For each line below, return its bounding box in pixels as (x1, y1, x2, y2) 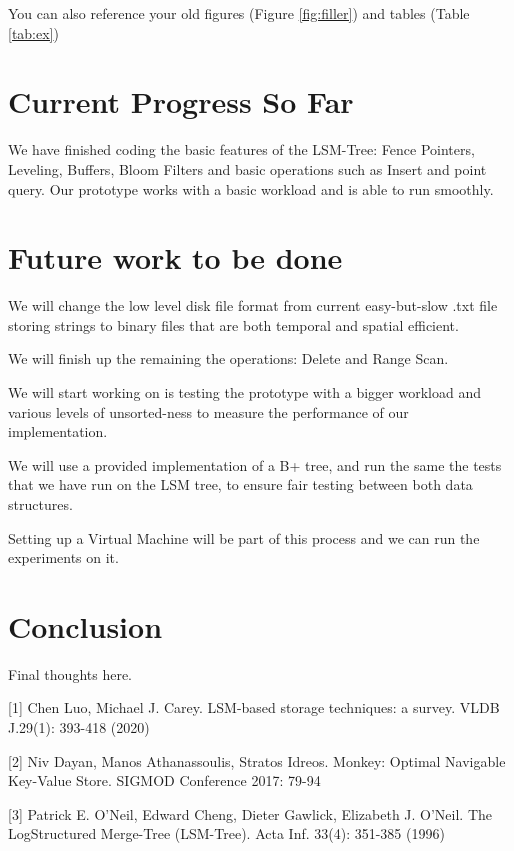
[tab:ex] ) (8, 22, 59, 43)
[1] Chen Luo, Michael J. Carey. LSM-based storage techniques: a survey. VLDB (8, 697, 500, 718)
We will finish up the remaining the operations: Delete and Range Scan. (8, 348, 449, 369)
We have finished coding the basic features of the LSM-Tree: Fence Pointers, (8, 139, 475, 160)
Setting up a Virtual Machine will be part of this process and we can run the (8, 527, 480, 548)
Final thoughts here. (8, 663, 132, 684)
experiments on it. (8, 547, 119, 568)
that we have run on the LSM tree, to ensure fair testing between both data (8, 474, 473, 495)
